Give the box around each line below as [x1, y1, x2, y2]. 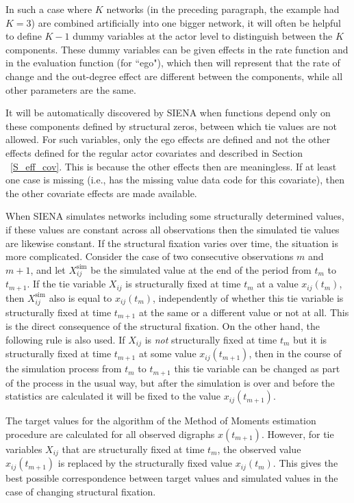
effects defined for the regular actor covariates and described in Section [5, 145, 303, 159]
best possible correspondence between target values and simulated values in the [5, 471, 338, 485]
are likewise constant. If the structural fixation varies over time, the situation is [5, 235, 338, 250]
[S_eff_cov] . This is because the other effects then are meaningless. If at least [10, 159, 337, 173]
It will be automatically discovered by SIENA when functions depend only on [5, 105, 331, 120]
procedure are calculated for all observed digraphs [5, 426, 215, 441]
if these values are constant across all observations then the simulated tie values [5, 222, 340, 236]
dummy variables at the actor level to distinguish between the [73, 29, 333, 43]
